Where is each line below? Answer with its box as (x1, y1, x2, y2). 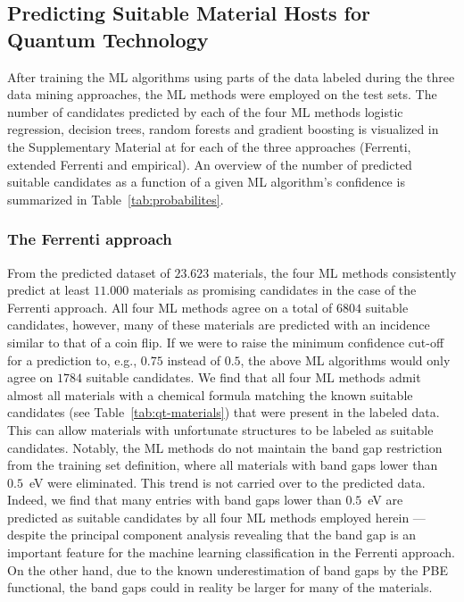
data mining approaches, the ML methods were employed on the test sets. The (7, 85, 437, 104)
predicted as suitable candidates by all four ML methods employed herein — (7, 507, 426, 526)
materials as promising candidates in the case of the (132, 280, 417, 299)
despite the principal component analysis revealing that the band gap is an (7, 525, 417, 544)
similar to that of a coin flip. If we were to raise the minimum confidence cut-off (7, 332, 444, 351)
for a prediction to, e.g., (7, 350, 137, 369)
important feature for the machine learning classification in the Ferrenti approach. (7, 543, 455, 562)
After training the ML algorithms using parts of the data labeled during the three (7, 67, 455, 86)
